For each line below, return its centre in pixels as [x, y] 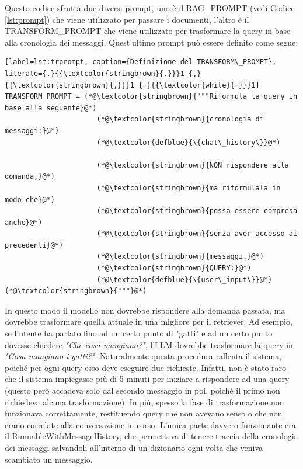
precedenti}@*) [34, 245]
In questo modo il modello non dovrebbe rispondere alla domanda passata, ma [145, 310]
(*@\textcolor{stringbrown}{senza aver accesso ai [197, 234]
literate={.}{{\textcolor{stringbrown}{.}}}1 [95, 73]
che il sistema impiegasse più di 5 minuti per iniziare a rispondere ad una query [147, 379]
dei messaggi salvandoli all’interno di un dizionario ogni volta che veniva [134, 447]
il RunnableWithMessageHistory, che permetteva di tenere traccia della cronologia [151, 436]
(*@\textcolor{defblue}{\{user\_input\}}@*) [184, 279]
